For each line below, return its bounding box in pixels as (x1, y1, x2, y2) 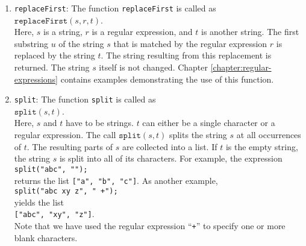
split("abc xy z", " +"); (14, 187, 118, 196)
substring (14, 37, 49, 49)
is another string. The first (201, 25, 299, 38)
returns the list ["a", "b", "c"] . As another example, (14, 174, 218, 186)
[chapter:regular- (210, 61, 272, 74)
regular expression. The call (14, 128, 116, 141)
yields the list (14, 195, 64, 208)
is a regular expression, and (92, 25, 193, 38)
